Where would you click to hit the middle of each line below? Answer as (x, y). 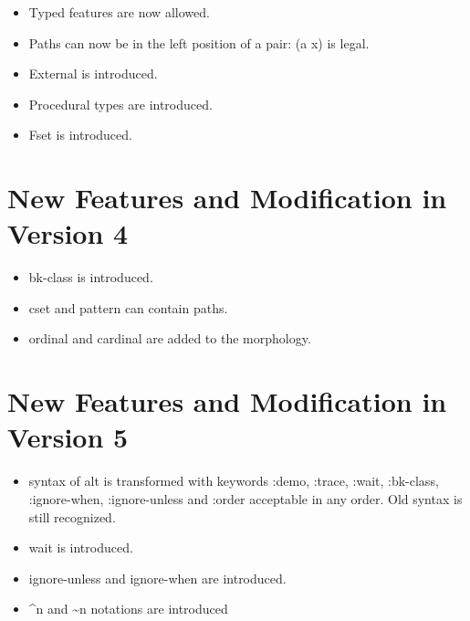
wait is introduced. (81, 547)
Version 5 (68, 437)
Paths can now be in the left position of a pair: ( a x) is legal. (199, 42)
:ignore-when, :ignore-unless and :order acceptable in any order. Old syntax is (245, 498)
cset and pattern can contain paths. (128, 307)
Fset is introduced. (80, 135)
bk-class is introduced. (91, 277)
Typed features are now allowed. (119, 12)
